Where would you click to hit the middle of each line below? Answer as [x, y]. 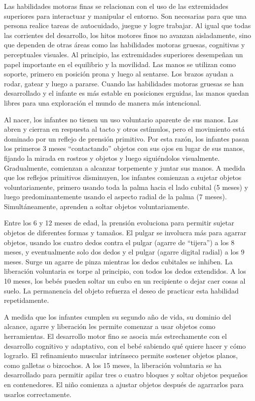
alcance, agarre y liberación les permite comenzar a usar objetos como [110, 326]
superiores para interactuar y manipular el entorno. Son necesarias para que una [125, 16]
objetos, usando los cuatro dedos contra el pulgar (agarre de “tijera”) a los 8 [119, 242]
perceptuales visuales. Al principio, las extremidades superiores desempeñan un [124, 54]
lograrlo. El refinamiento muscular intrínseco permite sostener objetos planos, [121, 355]
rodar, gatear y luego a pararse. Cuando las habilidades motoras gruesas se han [124, 83]
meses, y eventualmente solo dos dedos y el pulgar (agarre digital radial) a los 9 [124, 252]
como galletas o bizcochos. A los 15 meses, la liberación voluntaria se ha [113, 365]
